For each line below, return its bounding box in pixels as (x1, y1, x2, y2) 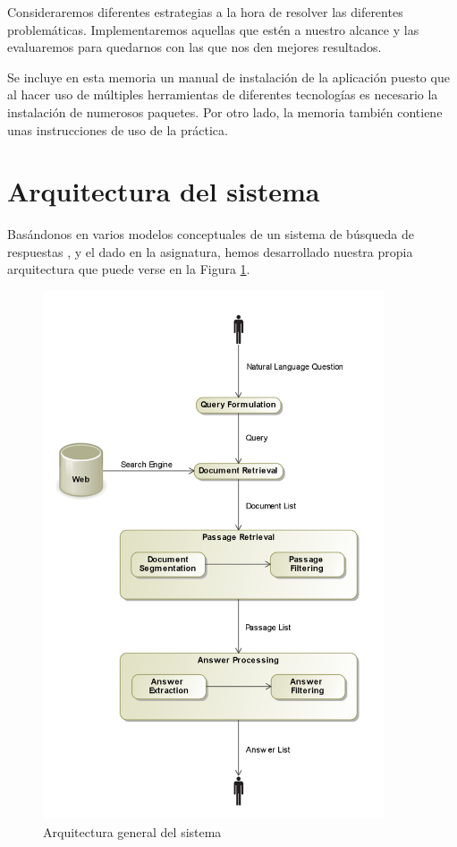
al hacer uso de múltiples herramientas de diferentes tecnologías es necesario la (7, 85, 438, 104)
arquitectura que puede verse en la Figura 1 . (7, 260, 250, 278)
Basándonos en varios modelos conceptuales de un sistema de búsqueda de (7, 225, 415, 244)
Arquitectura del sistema (7, 173, 320, 210)
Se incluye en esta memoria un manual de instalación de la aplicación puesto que (7, 67, 450, 86)
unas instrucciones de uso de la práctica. (7, 120, 228, 139)
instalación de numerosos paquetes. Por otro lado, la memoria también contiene (7, 102, 443, 121)
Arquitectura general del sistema (43, 822, 222, 841)
